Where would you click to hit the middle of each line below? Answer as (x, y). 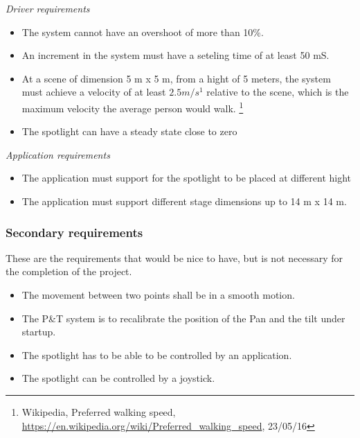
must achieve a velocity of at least (94, 92)
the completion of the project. (69, 271)
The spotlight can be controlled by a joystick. (118, 378)
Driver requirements (48, 8)
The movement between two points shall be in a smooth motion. (158, 295)
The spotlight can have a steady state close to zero (129, 131)
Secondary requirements (74, 232)
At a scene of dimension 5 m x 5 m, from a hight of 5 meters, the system (176, 78)
